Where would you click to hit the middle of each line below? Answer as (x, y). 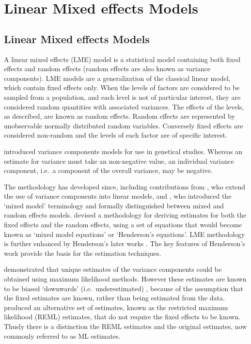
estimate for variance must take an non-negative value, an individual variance (119, 161)
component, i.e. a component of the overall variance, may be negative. (108, 170)
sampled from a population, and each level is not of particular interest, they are (122, 97)
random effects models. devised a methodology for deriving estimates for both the (125, 215)
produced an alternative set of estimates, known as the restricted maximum (116, 307)
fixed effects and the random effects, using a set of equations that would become (123, 225)
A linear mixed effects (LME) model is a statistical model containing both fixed (122, 59)
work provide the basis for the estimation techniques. (83, 253)
